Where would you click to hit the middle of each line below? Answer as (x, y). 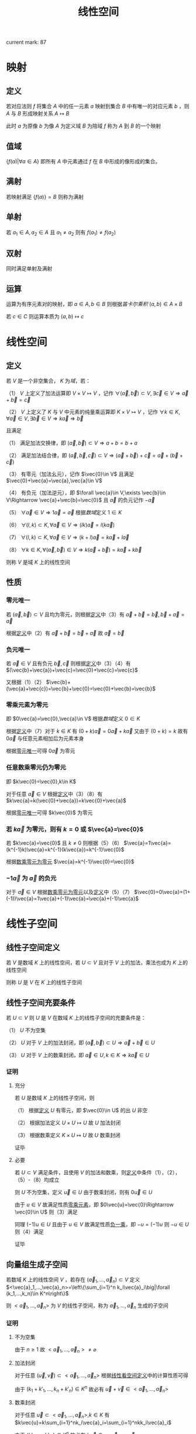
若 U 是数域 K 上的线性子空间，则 (54, 1098)
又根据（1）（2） (25, 682)
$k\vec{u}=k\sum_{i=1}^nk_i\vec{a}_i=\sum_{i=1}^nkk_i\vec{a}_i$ (93, 1422)
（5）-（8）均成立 (37, 1180)
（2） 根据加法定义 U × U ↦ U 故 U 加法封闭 (68, 1123)
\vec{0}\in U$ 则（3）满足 (46, 1212)
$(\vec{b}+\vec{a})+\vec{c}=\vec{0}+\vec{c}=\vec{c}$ (72, 670)
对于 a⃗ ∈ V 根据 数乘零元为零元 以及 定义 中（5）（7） (70, 892)
